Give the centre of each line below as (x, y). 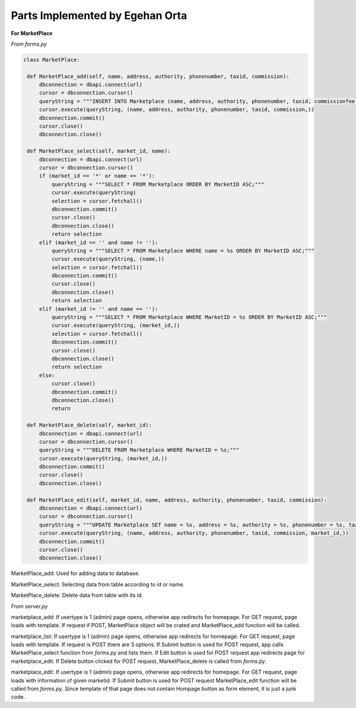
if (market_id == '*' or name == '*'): (97, 176)
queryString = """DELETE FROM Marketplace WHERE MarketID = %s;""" (139, 450)
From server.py (29, 606)
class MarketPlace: (52, 60)
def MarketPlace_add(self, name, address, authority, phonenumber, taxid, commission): (158, 76)
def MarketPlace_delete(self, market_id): (90, 425)
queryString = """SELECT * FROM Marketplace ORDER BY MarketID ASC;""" (158, 184)
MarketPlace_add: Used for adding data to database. (75, 573)
